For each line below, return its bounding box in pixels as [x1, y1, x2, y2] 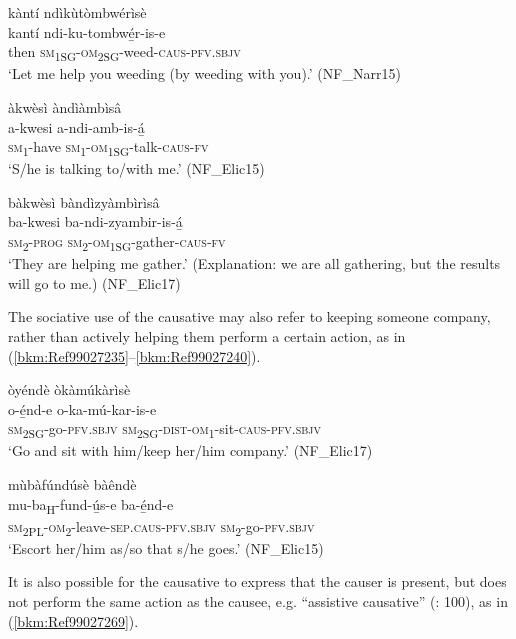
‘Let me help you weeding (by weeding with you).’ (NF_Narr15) [8, 63, 401, 84]
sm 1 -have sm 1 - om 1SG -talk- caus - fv [8, 136, 209, 159]
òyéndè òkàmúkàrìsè [8, 379, 131, 400]
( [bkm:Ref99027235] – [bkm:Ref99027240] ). [8, 345, 261, 366]
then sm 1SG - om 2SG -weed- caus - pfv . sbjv [8, 41, 241, 64]
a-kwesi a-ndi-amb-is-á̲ [8, 116, 145, 137]
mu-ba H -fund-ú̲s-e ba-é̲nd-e [8, 493, 174, 517]
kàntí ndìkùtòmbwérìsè [8, 2, 147, 22]
